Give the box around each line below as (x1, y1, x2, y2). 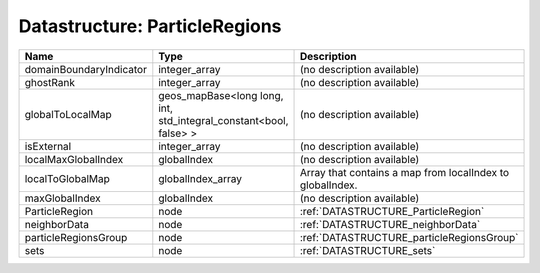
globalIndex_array (158, 171, 243, 185)
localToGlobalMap (24, 171, 110, 185)
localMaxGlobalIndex (24, 152, 124, 166)
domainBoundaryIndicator (24, 62, 147, 76)
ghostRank (24, 75, 75, 89)
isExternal (24, 139, 72, 153)
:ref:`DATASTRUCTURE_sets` (300, 243, 436, 257)
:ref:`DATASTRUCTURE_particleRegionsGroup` (300, 230, 519, 244)
